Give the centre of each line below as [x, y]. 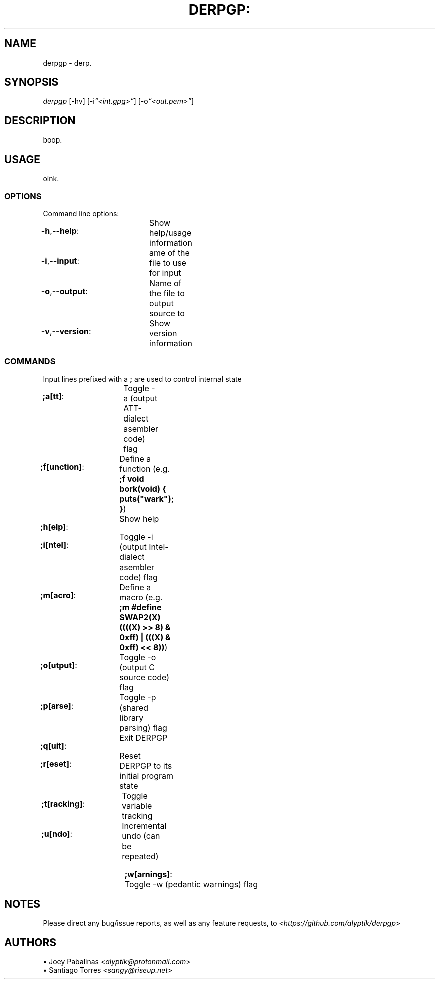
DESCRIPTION [40, 120]
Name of [166, 283]
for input [165, 273]
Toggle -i [136, 537]
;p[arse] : [57, 705]
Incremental [144, 826]
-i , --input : [60, 261]
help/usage [171, 233]
